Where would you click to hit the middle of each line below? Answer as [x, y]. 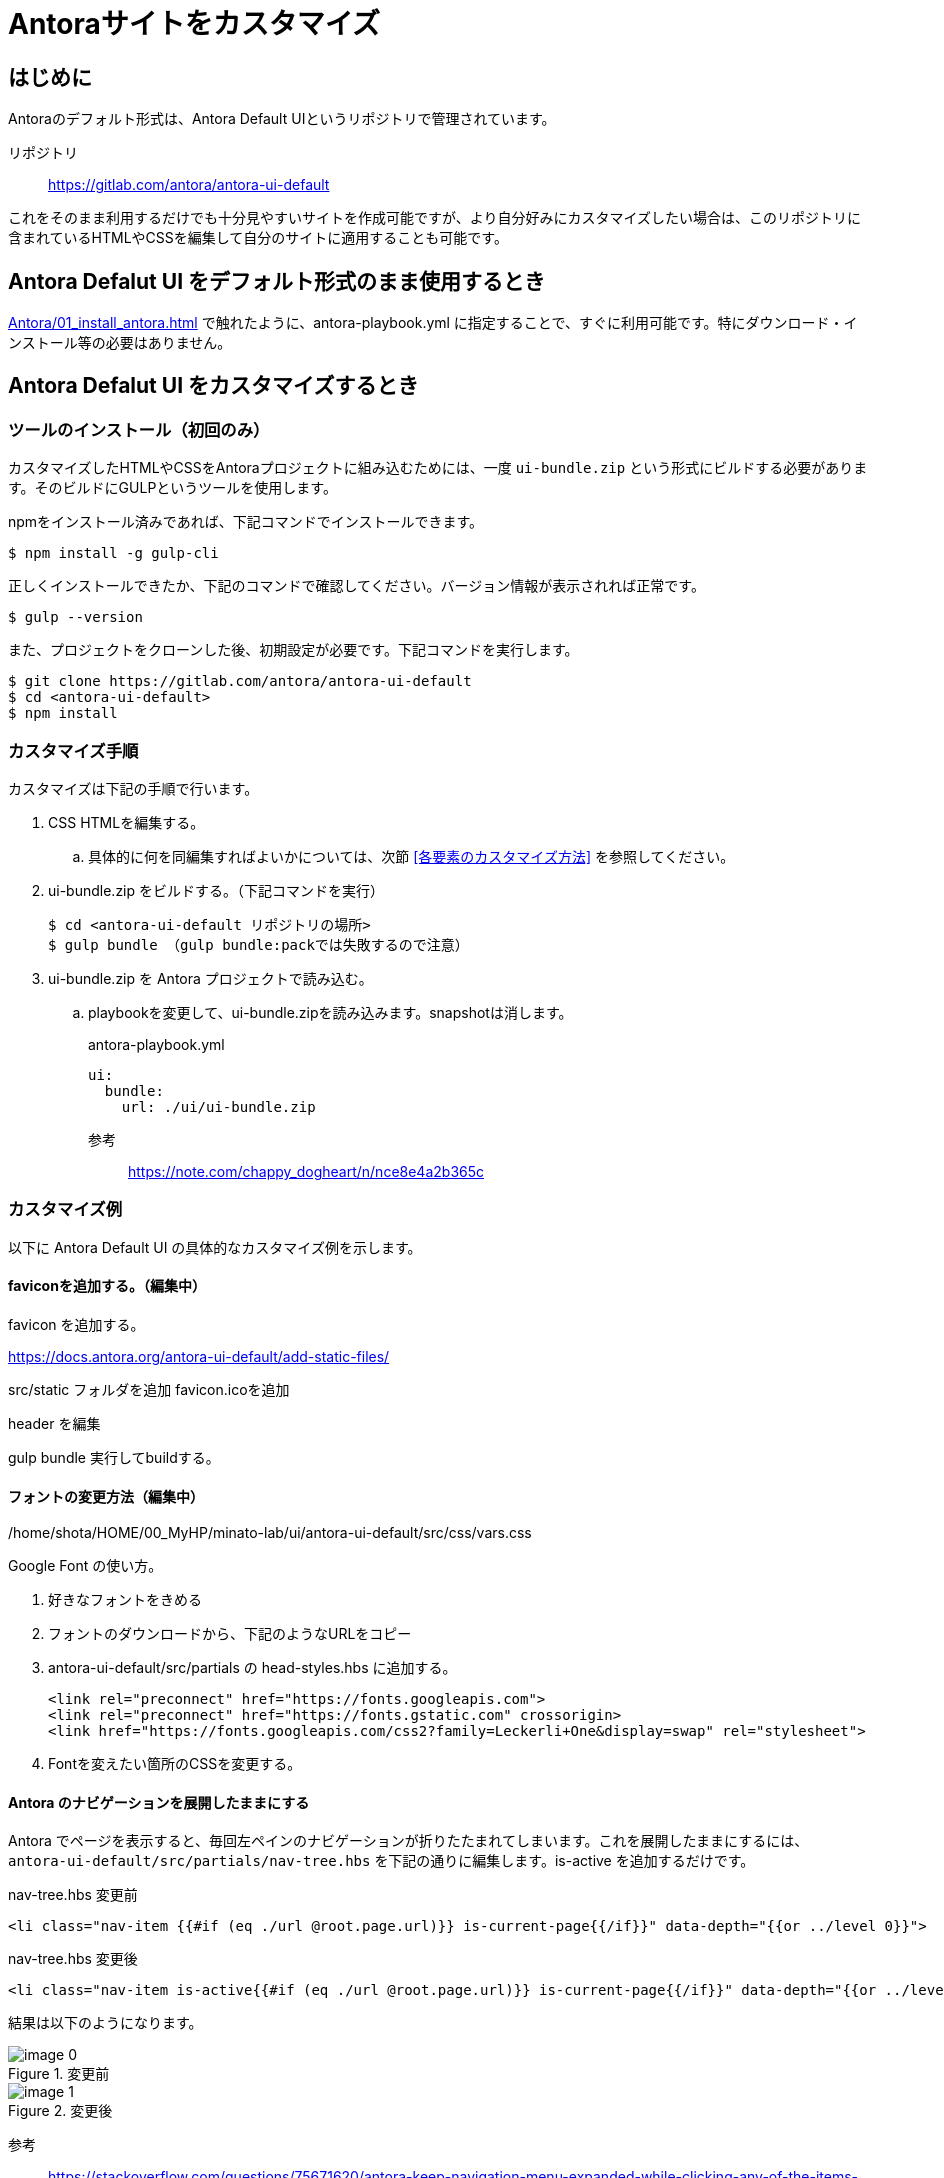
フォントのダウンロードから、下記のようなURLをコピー [230, 1634]
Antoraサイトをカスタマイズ [194, 24]
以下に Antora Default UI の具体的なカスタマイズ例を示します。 [215, 1247]
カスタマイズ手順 [73, 750]
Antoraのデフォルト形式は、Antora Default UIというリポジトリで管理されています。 [282, 119]
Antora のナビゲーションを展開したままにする [159, 1802]
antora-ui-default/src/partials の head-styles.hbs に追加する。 [252, 1668]
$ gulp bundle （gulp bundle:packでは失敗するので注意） [258, 944]
